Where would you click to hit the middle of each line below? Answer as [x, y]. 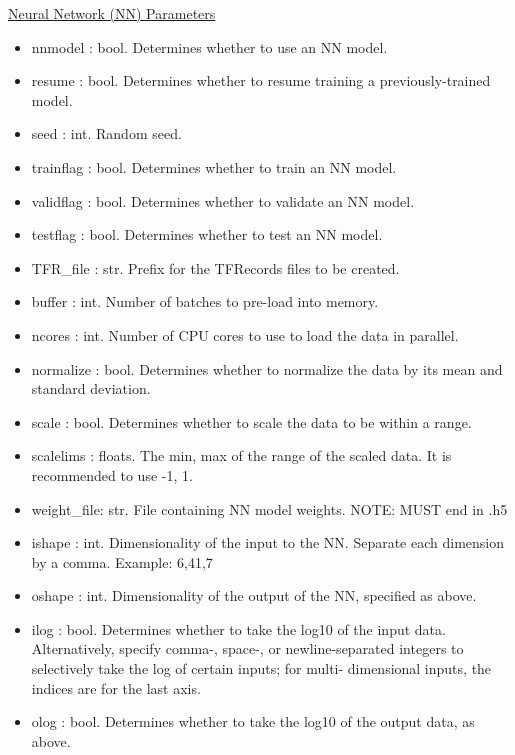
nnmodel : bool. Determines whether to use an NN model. [209, 46]
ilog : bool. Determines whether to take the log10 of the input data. [238, 628]
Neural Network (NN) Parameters [112, 13]
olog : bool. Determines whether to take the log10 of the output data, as [253, 721]
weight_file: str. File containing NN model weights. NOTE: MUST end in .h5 [269, 508]
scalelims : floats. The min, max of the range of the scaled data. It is [241, 455]
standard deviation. [91, 388]
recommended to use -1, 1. [112, 474]
